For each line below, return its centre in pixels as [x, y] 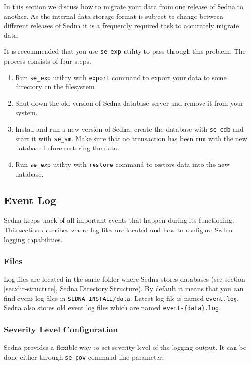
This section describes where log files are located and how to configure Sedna [118, 230]
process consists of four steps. [47, 61]
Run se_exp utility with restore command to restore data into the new [122, 164]
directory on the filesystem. [56, 87]
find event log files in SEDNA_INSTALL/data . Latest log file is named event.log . [122, 298]
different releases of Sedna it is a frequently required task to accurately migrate [122, 25]
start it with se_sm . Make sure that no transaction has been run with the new [131, 138]
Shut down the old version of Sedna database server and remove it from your [129, 103]
